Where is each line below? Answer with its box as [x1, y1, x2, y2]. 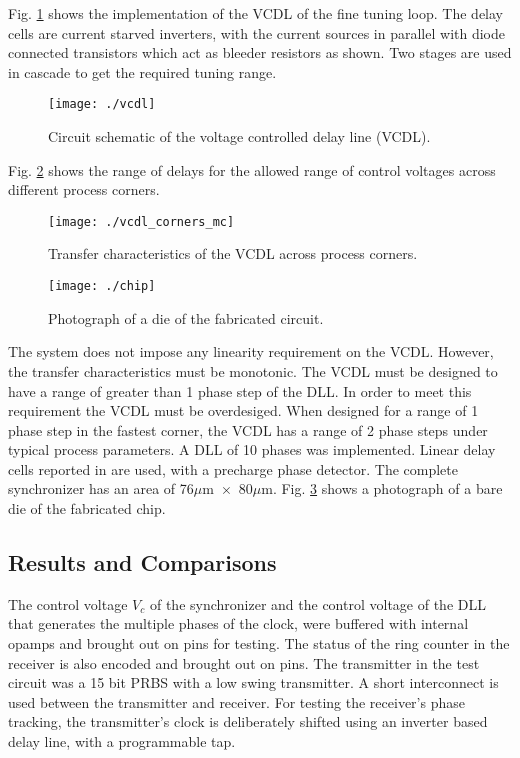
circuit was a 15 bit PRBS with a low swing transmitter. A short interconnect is [8, 672, 499, 693]
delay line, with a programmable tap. [8, 731, 236, 752]
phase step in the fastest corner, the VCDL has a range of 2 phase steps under [8, 419, 488, 440]
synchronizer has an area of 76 [8, 478, 194, 499]
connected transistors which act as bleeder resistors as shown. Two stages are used [8, 42, 512, 63]
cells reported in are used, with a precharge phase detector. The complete [8, 458, 458, 479]
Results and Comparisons [8, 547, 277, 578]
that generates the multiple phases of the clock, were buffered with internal [8, 613, 469, 634]
